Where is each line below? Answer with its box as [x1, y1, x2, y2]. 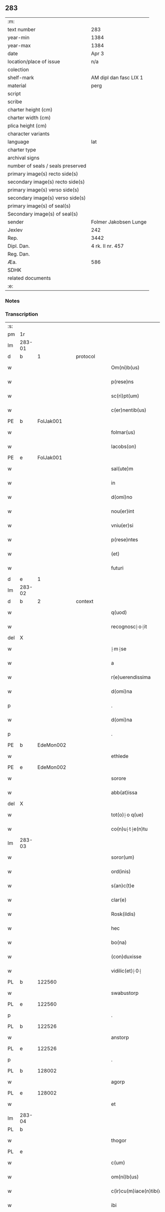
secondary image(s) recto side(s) [7, 178, 85, 185]
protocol [76, 353, 96, 360]
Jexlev [7, 227, 23, 233]
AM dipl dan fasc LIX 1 [91, 74, 143, 81]
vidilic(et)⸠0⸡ [111, 967, 141, 974]
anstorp [111, 1034, 129, 1041]
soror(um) [111, 854, 135, 861]
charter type [7, 146, 36, 153]
